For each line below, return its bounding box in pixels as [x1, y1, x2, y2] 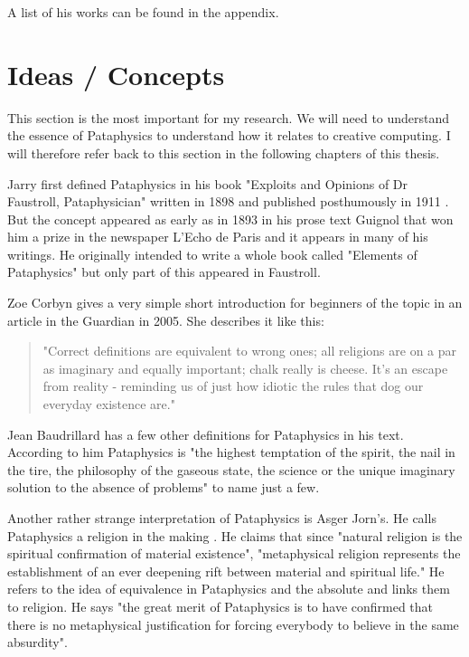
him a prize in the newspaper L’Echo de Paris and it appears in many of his [7, 227, 428, 246]
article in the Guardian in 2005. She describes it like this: [7, 310, 324, 329]
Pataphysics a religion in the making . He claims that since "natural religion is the [7, 526, 463, 545]
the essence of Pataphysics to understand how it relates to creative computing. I [7, 126, 451, 145]
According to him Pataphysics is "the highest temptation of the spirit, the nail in [7, 443, 455, 462]
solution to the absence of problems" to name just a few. [7, 478, 320, 497]
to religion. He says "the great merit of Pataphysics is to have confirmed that [7, 596, 434, 615]
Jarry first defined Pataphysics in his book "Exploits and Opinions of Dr [7, 174, 408, 193]
